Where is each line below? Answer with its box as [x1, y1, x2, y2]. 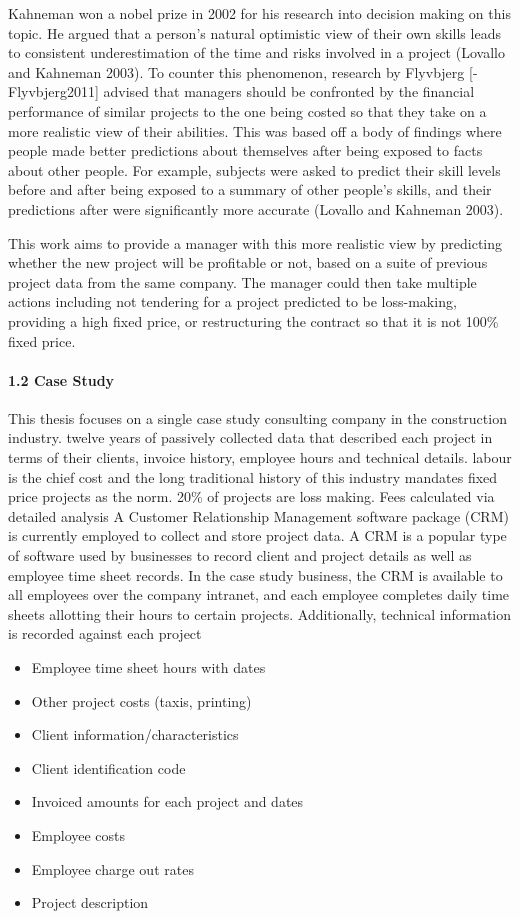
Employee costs [31, 824, 126, 845]
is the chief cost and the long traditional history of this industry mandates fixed [8, 466, 498, 487]
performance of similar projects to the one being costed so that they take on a [8, 100, 487, 121]
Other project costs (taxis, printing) [31, 690, 252, 711]
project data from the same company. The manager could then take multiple [8, 271, 477, 292]
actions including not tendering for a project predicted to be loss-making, [8, 291, 457, 312]
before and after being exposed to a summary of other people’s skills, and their [8, 179, 492, 200]
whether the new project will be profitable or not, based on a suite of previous [8, 252, 488, 273]
